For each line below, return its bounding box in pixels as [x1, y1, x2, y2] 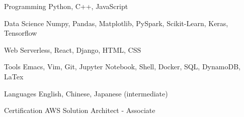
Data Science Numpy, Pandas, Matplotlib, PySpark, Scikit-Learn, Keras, [4, 18, 228, 28]
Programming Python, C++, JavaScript [4, 1, 128, 11]
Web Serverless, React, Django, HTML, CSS [4, 44, 141, 55]
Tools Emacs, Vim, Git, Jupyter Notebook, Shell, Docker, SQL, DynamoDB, [4, 61, 240, 72]
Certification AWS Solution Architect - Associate [4, 105, 155, 115]
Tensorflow [4, 28, 37, 38]
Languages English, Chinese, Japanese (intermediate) [4, 88, 168, 98]
